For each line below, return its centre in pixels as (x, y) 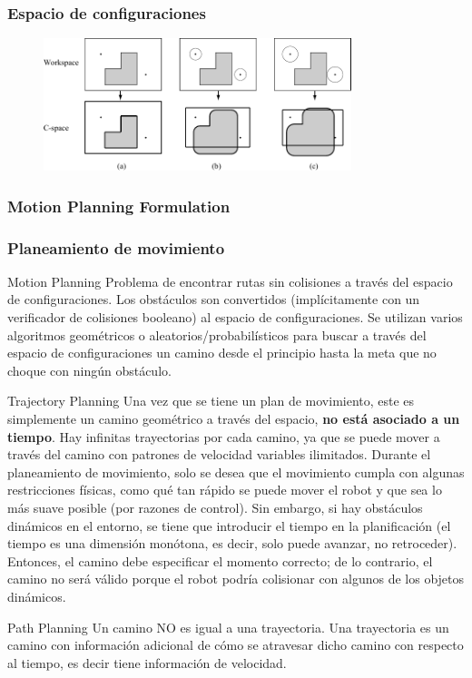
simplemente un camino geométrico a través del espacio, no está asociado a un (234, 419)
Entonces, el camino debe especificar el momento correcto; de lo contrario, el (220, 560)
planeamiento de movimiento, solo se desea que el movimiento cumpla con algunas (236, 472)
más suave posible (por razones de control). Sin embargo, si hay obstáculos (215, 508)
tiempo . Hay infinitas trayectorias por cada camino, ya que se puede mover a (224, 436)
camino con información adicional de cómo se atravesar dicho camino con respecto (236, 645)
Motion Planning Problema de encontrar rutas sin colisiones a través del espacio (230, 281)
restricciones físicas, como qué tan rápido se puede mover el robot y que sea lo (225, 490)
